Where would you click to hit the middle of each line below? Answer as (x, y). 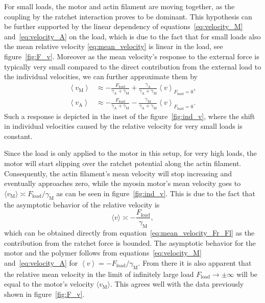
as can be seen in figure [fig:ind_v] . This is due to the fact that (156, 193)
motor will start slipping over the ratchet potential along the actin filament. (123, 163)
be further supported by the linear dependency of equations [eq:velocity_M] (124, 26)
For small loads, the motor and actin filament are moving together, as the (119, 6)
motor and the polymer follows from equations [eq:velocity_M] (103, 253)
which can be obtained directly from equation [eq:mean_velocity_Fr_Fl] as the (129, 233)
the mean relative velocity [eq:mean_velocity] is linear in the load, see (114, 46)
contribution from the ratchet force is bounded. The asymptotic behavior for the (130, 242)
